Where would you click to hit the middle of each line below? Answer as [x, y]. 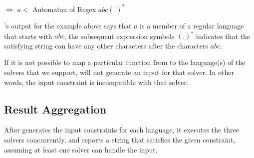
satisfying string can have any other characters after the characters [106, 45]
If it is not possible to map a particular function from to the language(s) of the [125, 62]
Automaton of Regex [64, 9]
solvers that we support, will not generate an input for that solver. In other [119, 72]
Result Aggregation [55, 109]
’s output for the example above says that [68, 26]
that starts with [28, 36]
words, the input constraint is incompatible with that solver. [96, 82]
